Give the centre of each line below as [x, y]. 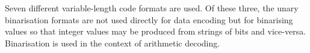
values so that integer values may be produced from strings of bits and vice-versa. [156, 31]
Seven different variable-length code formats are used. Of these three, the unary [152, 8]
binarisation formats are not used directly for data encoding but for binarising [149, 19]
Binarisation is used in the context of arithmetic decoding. [113, 43]
